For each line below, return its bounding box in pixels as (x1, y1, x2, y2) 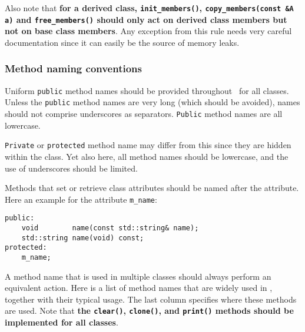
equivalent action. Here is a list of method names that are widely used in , (5, 281, 273, 294)
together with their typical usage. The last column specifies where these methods (5, 293, 297, 305)
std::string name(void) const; (21, 233, 144, 242)
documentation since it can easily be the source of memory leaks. (5, 36, 240, 48)
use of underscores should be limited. (5, 162, 138, 174)
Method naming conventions (5, 61, 142, 76)
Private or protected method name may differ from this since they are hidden (5, 139, 291, 151)
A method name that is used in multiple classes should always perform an (5, 270, 271, 282)
